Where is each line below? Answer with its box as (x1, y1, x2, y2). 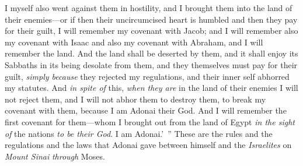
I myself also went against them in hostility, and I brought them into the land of (5, 2, 292, 13)
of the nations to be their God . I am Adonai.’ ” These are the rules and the (5, 127, 273, 139)
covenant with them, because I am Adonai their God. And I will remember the (5, 104, 287, 116)
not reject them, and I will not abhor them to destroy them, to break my (5, 93, 266, 105)
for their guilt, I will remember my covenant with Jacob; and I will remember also (5, 24, 298, 37)
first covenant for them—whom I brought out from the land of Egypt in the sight (5, 115, 295, 128)
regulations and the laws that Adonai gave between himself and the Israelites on (5, 139, 292, 151)
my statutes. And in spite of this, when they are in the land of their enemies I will (5, 82, 298, 94)
